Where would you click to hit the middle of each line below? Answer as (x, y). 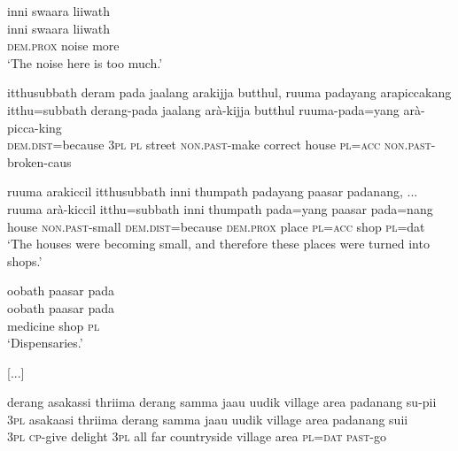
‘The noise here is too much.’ (85, 62)
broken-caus (39, 161)
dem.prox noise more (63, 46)
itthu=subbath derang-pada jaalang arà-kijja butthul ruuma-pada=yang (203, 109)
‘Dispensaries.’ (45, 343)
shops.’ (25, 260)
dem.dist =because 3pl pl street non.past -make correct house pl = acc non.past (219, 145)
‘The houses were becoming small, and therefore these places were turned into (218, 244)
